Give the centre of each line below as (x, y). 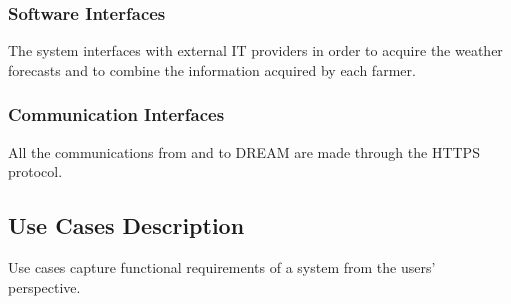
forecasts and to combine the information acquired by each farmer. (212, 69)
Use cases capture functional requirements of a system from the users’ (222, 267)
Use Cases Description (126, 225)
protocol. (35, 171)
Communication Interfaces (116, 114)
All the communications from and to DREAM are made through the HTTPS (244, 151)
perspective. (44, 286)
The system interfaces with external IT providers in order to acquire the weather (255, 50)
